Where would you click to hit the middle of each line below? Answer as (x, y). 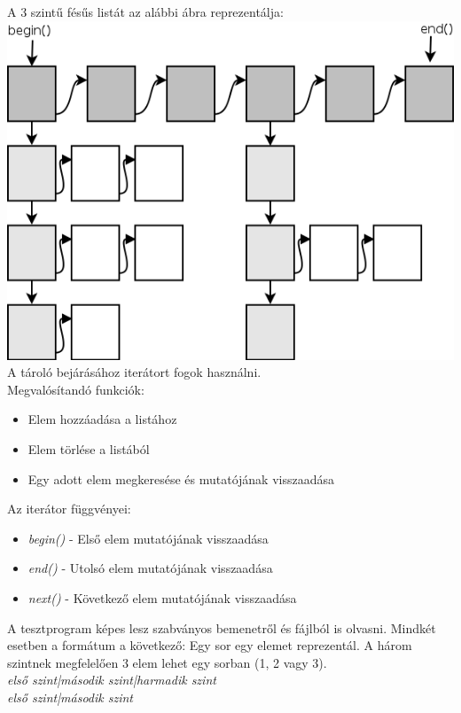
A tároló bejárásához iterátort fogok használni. (134, 372)
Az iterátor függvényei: (69, 509)
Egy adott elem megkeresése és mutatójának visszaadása (181, 478)
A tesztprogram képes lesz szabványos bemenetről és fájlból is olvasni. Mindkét (222, 627)
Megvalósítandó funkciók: (76, 389)
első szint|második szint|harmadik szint (112, 680)
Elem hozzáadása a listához (102, 419)
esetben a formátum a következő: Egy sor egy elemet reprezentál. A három (210, 645)
